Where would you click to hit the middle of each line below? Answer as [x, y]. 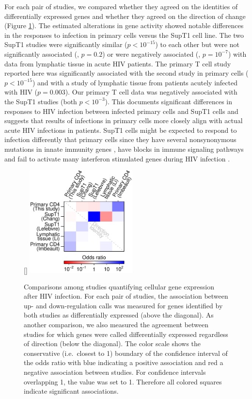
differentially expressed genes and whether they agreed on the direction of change [125, 16]
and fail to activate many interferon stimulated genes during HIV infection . [117, 158]
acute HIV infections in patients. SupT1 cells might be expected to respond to [121, 130]
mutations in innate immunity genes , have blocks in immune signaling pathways [124, 149]
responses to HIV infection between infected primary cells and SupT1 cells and [121, 111]
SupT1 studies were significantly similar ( [66, 44]
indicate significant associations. [71, 391]
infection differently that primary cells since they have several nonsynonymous [120, 139]
